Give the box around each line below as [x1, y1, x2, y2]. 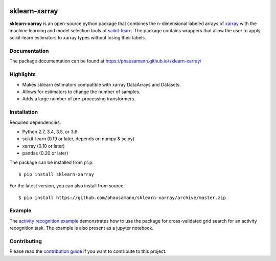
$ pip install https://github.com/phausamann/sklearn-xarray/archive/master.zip [18, 194, 226, 201]
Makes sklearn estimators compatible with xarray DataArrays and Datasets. [22, 81, 181, 88]
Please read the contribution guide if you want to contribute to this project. [9, 248, 167, 254]
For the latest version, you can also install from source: [9, 183, 125, 189]
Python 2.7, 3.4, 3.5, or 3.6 [22, 128, 78, 135]
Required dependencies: [9, 119, 61, 125]
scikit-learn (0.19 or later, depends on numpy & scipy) [22, 136, 135, 142]
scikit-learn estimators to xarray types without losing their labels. [9, 35, 146, 41]
